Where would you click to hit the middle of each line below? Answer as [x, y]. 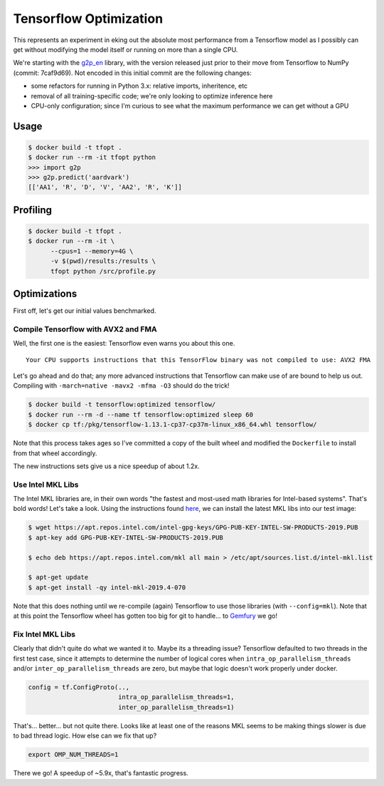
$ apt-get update [58, 578]
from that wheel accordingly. [55, 453]
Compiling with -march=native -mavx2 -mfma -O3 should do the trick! [122, 386]
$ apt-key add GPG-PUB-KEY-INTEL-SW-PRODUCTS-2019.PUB [126, 537]
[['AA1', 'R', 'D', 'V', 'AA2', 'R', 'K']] [105, 187]
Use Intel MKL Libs [46, 485]
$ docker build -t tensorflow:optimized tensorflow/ [122, 405]
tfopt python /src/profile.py [103, 271]
